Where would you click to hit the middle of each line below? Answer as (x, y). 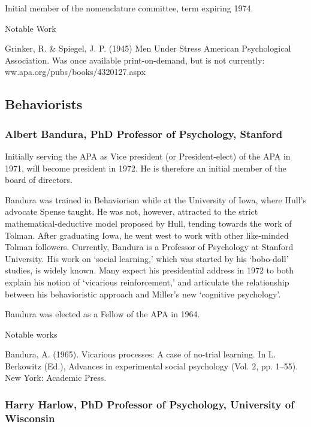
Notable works (31, 334)
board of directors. (39, 180)
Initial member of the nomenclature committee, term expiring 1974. (129, 8)
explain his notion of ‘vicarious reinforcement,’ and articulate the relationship (147, 282)
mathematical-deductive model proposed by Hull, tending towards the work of (148, 223)
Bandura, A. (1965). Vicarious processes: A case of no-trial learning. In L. (141, 354)
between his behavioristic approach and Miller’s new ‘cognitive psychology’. (143, 294)
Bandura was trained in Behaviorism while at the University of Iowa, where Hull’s (155, 199)
